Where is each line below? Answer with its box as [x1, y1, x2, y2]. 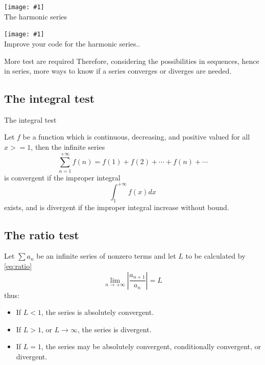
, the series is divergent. [78, 324, 152, 334]
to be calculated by [185, 250, 246, 261]
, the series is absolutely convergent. [41, 307, 154, 317]
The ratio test [4, 226, 79, 242]
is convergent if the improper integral [4, 172, 121, 182]
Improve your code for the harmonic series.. [4, 38, 140, 49]
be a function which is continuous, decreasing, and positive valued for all [22, 131, 250, 142]
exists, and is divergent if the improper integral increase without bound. [4, 201, 229, 212]
